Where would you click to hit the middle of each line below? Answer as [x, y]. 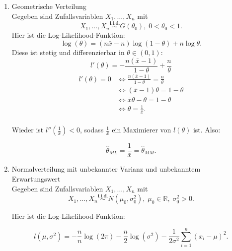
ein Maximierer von [142, 130]
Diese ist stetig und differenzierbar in [68, 52]
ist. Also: [207, 130]
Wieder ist [28, 130]
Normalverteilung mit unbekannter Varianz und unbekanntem [106, 169]
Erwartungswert [36, 179]
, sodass [92, 130]
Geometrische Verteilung [49, 6]
